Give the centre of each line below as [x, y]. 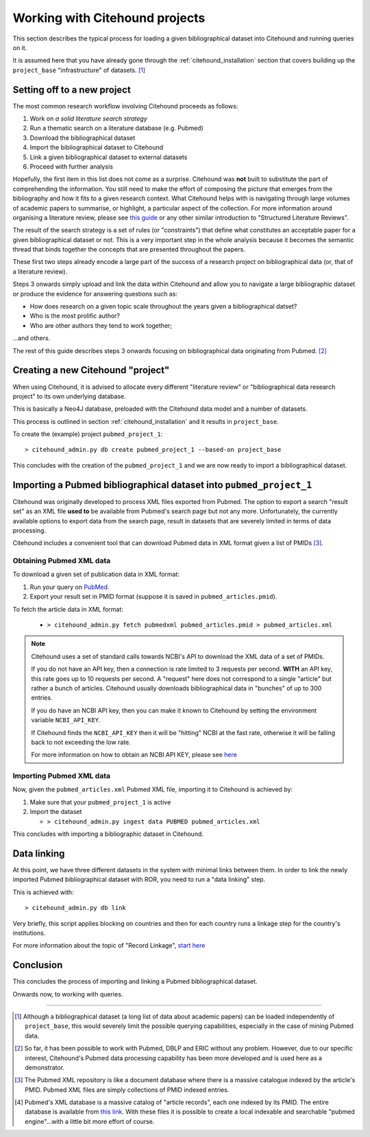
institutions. [29, 933]
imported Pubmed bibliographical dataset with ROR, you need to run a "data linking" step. [139, 879]
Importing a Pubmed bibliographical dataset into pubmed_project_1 [162, 484]
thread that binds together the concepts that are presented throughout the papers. [129, 250]
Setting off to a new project [72, 89]
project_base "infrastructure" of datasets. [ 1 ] [79, 70]
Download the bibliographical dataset [83, 138]
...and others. [32, 338]
